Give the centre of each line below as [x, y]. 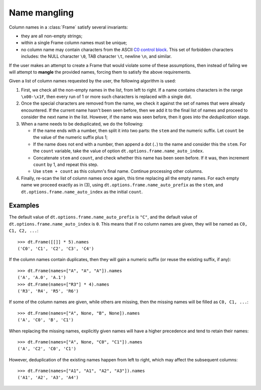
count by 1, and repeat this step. [66, 164]
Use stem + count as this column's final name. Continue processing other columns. [118, 171]
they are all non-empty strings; [52, 36]
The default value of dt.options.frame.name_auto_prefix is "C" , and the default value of [103, 217]
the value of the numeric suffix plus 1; [71, 137]
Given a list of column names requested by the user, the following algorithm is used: [93, 81]
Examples [24, 205]
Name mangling [41, 13]
